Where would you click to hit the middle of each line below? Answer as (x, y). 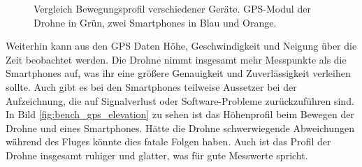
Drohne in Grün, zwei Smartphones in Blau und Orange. (155, 22)
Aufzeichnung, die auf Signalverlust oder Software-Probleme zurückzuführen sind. (180, 100)
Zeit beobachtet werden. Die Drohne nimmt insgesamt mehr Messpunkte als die (176, 59)
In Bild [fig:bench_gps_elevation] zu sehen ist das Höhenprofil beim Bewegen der (180, 114)
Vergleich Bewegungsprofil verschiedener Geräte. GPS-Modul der (172, 8)
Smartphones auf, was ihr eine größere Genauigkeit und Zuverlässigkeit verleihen (178, 73)
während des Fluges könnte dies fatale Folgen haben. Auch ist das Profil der (168, 141)
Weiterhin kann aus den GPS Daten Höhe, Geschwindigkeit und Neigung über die (181, 46)
